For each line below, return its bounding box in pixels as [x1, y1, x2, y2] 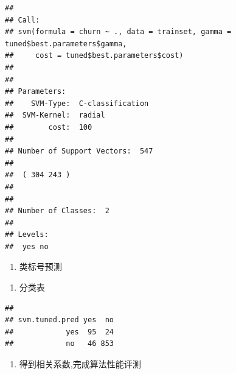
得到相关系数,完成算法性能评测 [19, 358, 141, 370]
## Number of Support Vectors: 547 [5, 147, 153, 156]
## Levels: [5, 230, 49, 239]
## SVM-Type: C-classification [5, 99, 149, 108]
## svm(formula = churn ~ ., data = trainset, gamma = [5, 27, 232, 37]
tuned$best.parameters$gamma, [5, 39, 127, 48]
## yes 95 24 [5, 327, 114, 336]
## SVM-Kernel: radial [5, 111, 105, 120]
